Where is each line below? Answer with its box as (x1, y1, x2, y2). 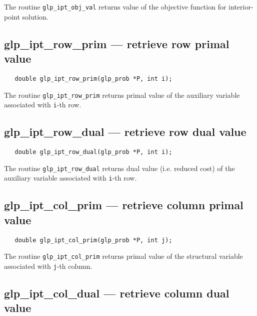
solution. (22, 11, 48, 22)
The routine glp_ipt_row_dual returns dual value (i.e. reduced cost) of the (4, 163, 235, 173)
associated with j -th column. (4, 260, 92, 271)
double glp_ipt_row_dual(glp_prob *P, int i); (14, 148, 172, 156)
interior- (228, 2, 253, 12)
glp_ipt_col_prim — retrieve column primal (4, 197, 243, 213)
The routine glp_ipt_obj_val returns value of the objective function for (4, 2, 226, 12)
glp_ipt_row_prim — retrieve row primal (4, 36, 229, 51)
